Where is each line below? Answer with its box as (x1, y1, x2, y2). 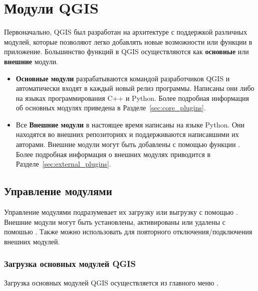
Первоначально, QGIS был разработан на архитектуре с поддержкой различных (4, 27, 247, 37)
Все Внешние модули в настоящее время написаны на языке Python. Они (16, 119, 245, 129)
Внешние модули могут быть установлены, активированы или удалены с (4, 216, 226, 227)
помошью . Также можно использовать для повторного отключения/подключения (4, 226, 252, 237)
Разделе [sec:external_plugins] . (16, 159, 111, 169)
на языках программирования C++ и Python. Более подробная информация (16, 92, 249, 103)
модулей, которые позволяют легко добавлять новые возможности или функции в (4, 36, 252, 47)
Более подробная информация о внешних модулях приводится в (16, 149, 211, 159)
